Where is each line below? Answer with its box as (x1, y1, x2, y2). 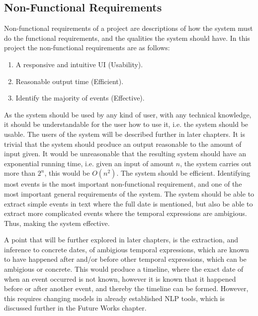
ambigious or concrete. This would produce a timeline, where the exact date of (4, 264, 244, 274)
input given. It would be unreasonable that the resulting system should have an (4, 148, 246, 159)
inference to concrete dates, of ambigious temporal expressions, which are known (4, 244, 249, 254)
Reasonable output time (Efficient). (15, 76, 124, 86)
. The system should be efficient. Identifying (116, 168, 251, 178)
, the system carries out (180, 158, 252, 168)
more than (4, 168, 36, 178)
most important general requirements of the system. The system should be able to (4, 188, 255, 199)
